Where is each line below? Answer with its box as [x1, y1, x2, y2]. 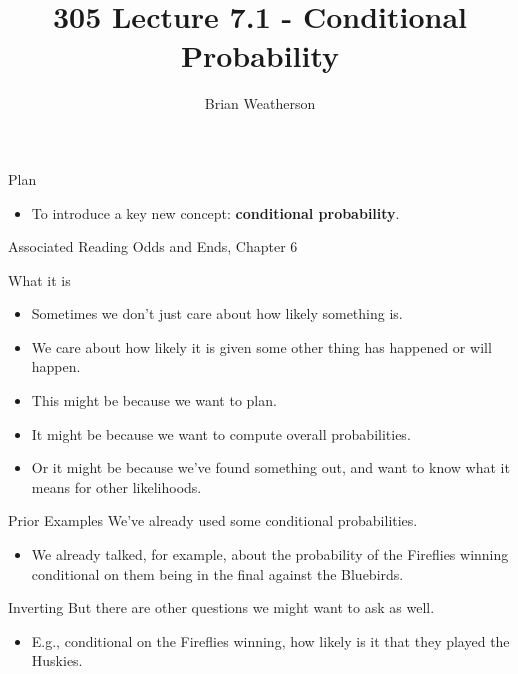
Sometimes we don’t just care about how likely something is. [31, 303, 403, 324]
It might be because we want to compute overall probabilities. [31, 423, 411, 444]
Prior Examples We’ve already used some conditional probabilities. [8, 510, 418, 531]
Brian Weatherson [204, 93, 316, 114]
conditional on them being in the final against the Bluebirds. [31, 563, 404, 584]
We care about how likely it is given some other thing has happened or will [31, 336, 492, 357]
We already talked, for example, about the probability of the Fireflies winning [31, 544, 509, 565]
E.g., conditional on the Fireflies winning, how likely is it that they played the [31, 630, 510, 651]
